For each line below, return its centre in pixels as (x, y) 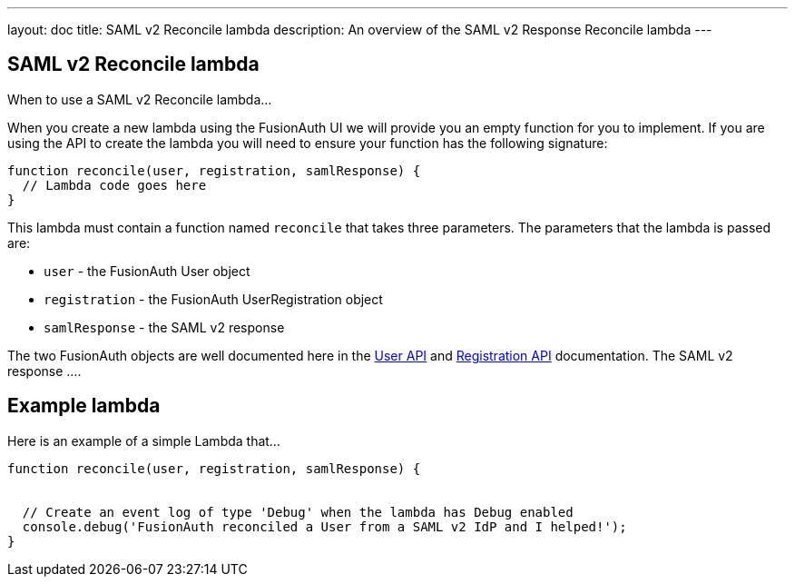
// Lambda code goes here (114, 185)
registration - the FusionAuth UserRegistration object (213, 299)
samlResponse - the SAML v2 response (164, 327)
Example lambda (84, 406)
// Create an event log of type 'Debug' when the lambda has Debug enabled (298, 512)
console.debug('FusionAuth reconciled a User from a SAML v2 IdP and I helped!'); (324, 526)
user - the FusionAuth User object (147, 271)
